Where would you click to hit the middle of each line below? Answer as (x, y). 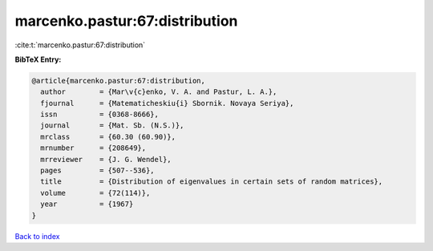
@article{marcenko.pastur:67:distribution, (119, 81)
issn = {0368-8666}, (100, 115)
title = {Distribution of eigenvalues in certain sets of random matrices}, (212, 182)
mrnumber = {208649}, (93, 148)
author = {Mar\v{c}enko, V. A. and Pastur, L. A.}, (159, 92)
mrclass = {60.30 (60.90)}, (108, 137)
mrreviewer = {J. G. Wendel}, (106, 159)
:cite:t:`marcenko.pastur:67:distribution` (80, 45)
